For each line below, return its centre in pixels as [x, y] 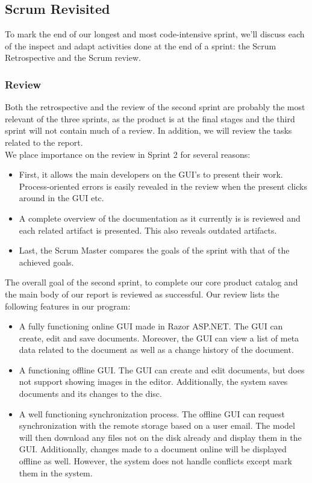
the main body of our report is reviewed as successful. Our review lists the [142, 294]
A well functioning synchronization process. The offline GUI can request [152, 413]
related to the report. [44, 142]
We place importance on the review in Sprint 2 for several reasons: [128, 154]
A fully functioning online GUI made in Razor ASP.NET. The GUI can [151, 326]
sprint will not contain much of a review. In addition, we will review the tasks [148, 130]
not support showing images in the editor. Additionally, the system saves [153, 382]
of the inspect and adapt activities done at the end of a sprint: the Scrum [141, 45]
